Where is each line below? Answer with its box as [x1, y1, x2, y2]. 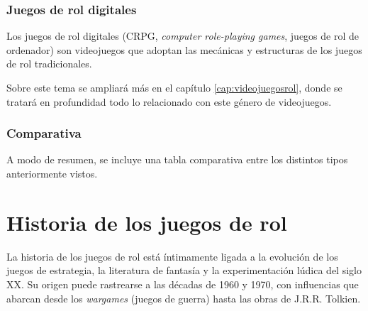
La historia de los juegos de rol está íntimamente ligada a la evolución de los [6, 249, 338, 263]
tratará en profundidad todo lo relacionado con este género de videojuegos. [6, 94, 332, 109]
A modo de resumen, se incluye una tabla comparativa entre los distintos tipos [6, 152, 348, 167]
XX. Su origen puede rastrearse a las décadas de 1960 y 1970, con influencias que [6, 276, 359, 291]
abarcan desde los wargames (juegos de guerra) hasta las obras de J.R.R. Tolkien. [6, 290, 361, 305]
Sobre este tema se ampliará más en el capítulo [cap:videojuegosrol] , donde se [6, 80, 342, 94]
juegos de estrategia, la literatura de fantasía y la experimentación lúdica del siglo [6, 263, 362, 278]
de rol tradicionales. [6, 56, 92, 71]
